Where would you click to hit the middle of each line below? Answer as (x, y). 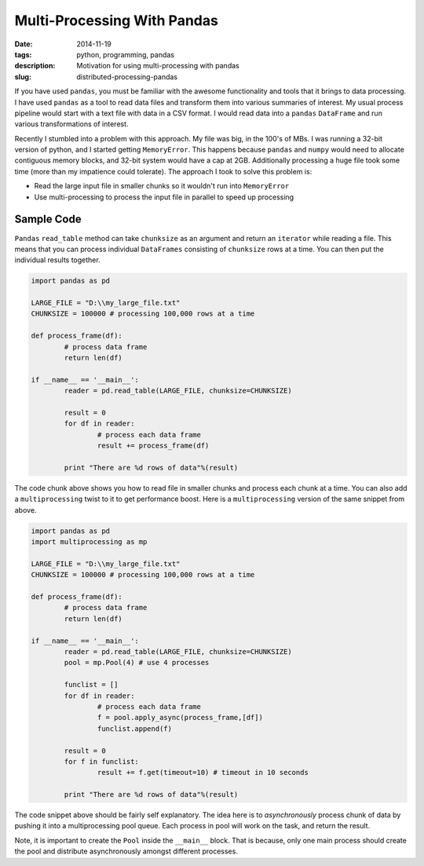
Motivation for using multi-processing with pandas (158, 66)
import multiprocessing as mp (89, 542)
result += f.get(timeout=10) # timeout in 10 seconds (203, 773)
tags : (23, 54)
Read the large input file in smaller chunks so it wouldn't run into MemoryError (162, 186)
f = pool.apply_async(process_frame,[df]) (180, 718)
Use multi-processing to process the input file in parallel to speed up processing (164, 197)
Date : (24, 44)
